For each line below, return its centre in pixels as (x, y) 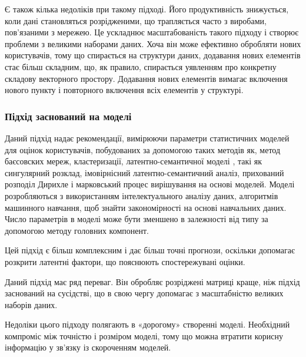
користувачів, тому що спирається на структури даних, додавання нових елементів (153, 55)
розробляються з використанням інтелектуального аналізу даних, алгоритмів (142, 195)
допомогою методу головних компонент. (77, 230)
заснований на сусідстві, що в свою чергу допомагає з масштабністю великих (144, 293)
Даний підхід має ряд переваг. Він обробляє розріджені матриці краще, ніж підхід (152, 281)
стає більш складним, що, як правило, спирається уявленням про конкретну (141, 66)
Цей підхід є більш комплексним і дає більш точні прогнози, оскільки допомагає (150, 250)
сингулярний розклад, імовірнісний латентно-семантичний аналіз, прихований (144, 172)
